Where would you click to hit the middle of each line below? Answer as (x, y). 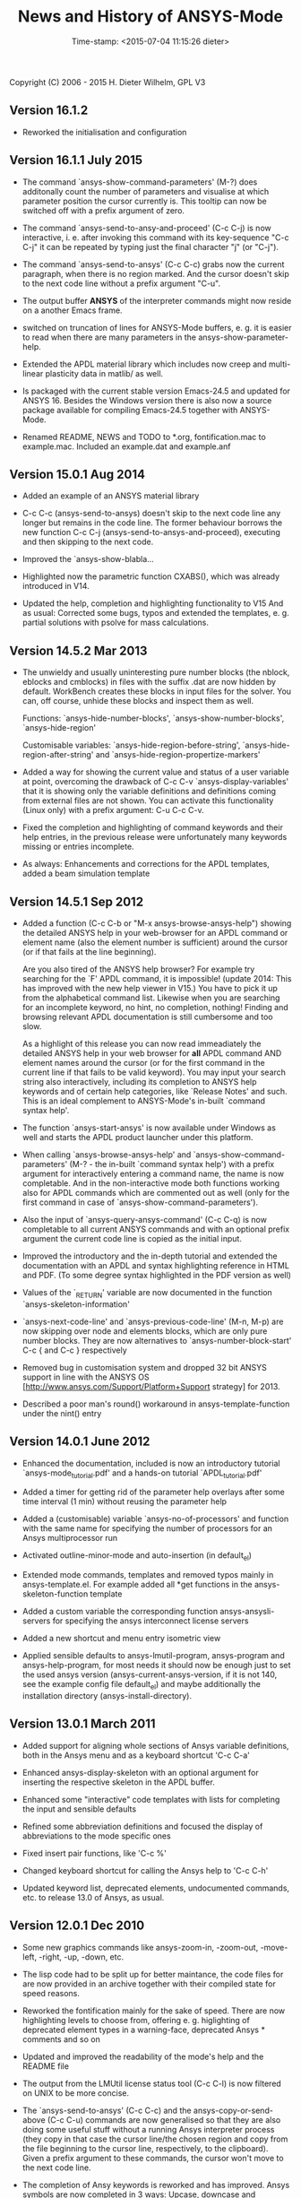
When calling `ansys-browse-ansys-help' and (107, 1155)
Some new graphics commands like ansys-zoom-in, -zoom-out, (140, 1947)
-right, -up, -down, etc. (82, 1957)
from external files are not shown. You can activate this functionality (148, 800)
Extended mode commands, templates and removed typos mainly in (148, 1575)
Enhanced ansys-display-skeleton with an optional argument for (140, 1772)
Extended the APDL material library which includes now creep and (144, 364)
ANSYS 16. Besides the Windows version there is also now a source (147, 400)
